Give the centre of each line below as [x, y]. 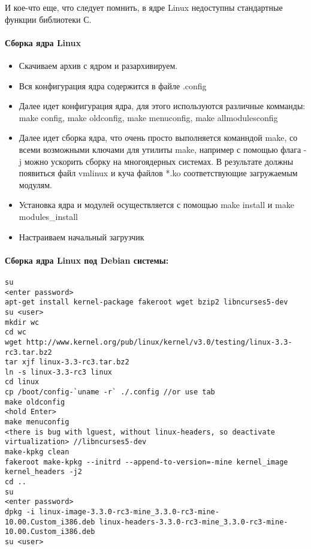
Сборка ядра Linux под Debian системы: [87, 260]
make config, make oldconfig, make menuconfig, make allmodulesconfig [148, 117]
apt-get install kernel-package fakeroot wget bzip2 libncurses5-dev [147, 302]
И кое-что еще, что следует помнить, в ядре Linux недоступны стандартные [144, 7]
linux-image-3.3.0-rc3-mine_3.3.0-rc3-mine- [129, 512]
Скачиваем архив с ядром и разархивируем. [98, 65]
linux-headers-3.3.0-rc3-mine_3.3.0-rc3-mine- [194, 522]
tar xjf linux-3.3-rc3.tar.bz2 [67, 362]
